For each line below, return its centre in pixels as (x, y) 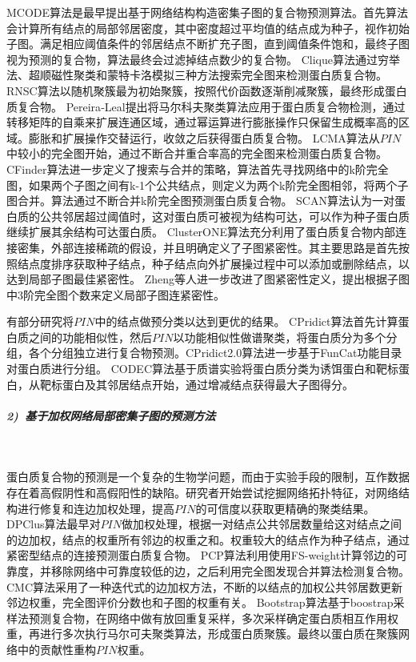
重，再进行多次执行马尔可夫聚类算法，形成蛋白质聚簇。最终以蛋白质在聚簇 (202, 634)
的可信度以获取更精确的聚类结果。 (285, 508)
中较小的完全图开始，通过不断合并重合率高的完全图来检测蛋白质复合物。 (197, 153)
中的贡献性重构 (56, 649)
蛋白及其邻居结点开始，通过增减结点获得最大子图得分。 (208, 384)
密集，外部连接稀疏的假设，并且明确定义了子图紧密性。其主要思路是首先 (208, 247)
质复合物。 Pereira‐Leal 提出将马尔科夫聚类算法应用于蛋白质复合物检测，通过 (206, 106)
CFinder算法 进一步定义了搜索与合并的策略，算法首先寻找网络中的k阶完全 (198, 169)
